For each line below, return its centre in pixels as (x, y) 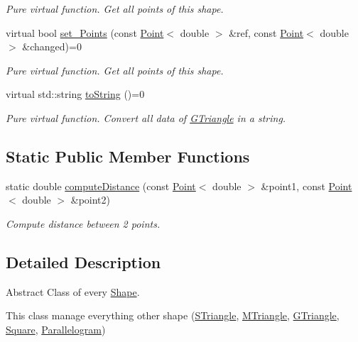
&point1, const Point (307, 186)
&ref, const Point (266, 32)
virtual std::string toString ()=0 (75, 94)
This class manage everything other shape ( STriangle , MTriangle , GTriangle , (173, 315)
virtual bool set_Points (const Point (85, 32)
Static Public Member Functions (128, 156)
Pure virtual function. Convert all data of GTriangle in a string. (146, 117)
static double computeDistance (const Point (101, 186)
